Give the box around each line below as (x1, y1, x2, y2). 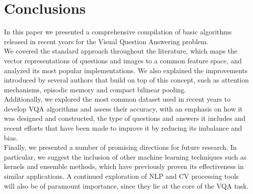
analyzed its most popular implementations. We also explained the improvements (4, 65, 248, 75)
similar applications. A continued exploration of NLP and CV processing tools (4, 171, 239, 181)
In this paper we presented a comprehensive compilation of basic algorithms (4, 27, 232, 37)
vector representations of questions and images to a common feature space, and (4, 55, 242, 65)
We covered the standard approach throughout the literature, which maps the (4, 46, 238, 56)
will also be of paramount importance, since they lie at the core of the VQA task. (4, 180, 249, 191)
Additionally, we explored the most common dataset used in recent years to (4, 94, 230, 104)
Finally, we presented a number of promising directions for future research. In (4, 142, 237, 152)
